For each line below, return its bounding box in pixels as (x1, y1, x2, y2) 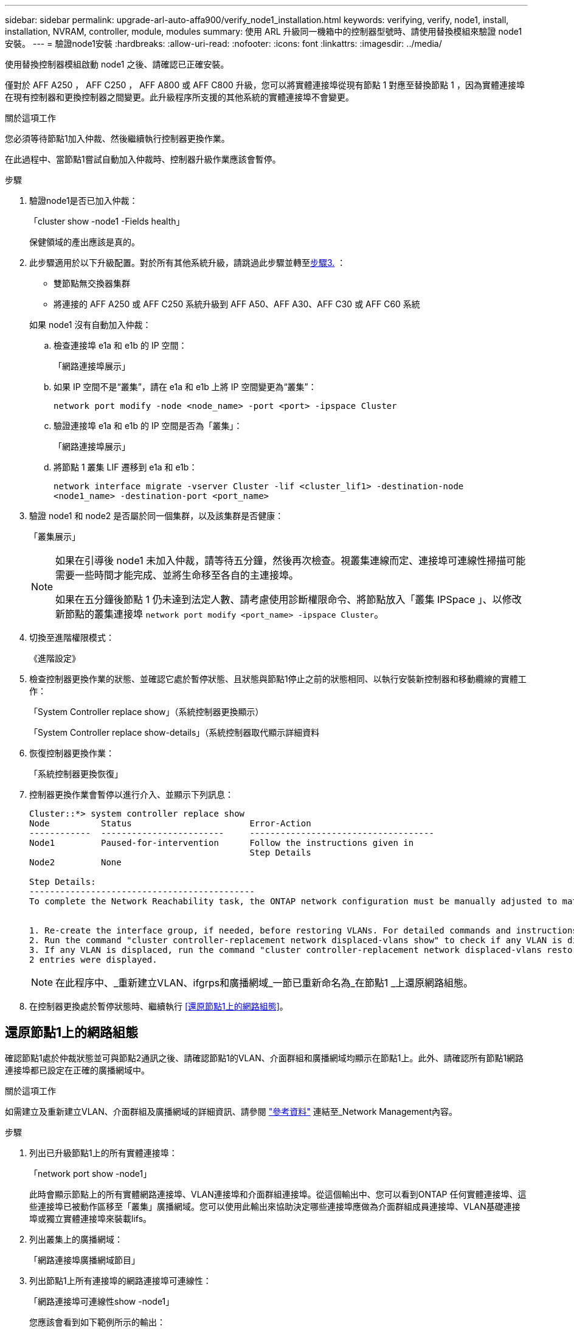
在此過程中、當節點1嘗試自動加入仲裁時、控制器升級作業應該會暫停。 (5, 154, 281, 164)
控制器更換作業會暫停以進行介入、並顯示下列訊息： (29, 789, 233, 800)
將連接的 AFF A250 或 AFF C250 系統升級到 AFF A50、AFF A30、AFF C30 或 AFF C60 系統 (54, 299, 420, 309)
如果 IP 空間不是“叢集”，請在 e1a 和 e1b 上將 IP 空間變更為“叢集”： (54, 382, 317, 392)
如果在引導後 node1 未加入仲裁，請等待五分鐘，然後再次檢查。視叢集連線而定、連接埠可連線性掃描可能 (55, 554, 526, 567)
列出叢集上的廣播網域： (29, 1233, 123, 1244)
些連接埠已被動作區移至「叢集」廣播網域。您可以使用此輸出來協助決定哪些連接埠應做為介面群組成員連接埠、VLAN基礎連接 (29, 1201, 520, 1212)
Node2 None (29, 857, 122, 867)
